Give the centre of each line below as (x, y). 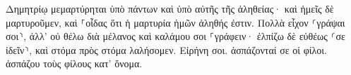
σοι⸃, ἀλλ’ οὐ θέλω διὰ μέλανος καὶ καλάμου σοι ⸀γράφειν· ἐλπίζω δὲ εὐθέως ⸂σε (175, 36)
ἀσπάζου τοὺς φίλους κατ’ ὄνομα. (74, 63)
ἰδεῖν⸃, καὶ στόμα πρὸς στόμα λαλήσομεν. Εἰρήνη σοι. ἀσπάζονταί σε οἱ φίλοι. (167, 49)
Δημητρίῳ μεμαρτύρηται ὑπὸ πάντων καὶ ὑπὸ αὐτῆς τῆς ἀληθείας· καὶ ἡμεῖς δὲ (170, 8)
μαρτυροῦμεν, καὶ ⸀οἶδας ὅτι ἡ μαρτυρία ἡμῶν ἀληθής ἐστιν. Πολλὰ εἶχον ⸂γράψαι (175, 22)
